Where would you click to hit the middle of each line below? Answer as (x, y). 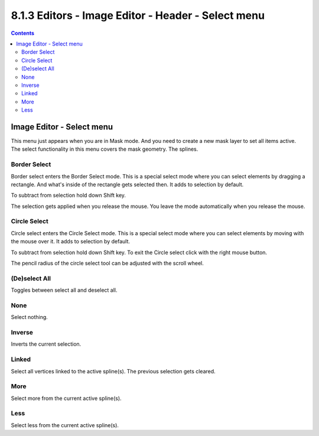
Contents (23, 33)
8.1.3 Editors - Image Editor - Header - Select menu (138, 15)
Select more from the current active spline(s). (66, 398)
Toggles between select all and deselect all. (64, 290)
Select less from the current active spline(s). (65, 425)
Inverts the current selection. (46, 344)
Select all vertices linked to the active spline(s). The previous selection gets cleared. (113, 371)
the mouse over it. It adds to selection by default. (70, 242)
